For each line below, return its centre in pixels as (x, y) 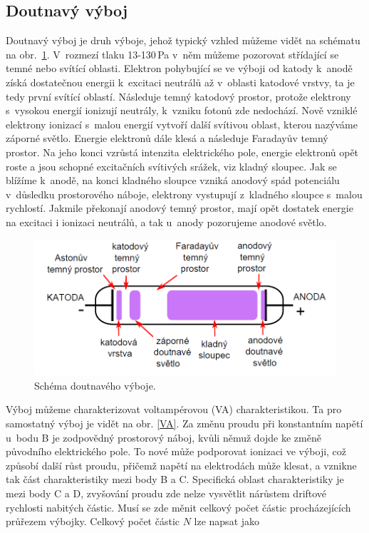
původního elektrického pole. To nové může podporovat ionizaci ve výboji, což (176, 451)
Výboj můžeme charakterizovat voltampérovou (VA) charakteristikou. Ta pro (174, 409)
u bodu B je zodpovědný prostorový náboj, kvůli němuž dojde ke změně (163, 437)
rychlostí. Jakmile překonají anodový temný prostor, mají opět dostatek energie (180, 208)
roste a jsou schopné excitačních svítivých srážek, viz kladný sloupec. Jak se (171, 166)
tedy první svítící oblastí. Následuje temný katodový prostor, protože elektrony (178, 96)
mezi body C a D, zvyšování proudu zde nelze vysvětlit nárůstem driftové (166, 493)
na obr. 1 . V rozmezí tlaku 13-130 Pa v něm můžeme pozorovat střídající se (172, 54)
